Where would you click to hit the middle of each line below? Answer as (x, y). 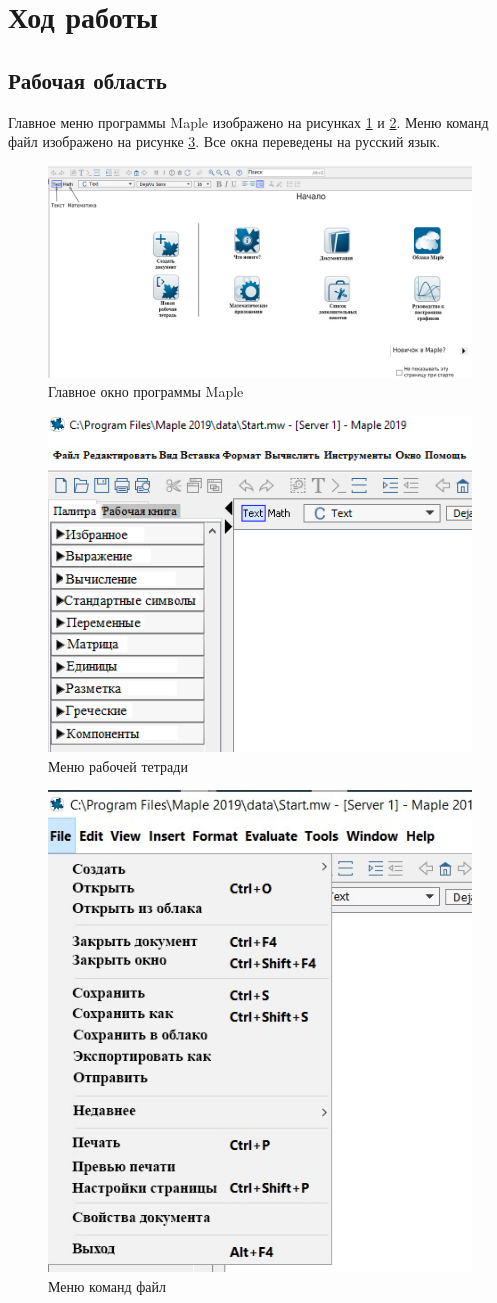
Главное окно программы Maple (146, 391)
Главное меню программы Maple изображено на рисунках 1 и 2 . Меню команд (248, 121)
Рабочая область (87, 79)
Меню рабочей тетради (118, 765)
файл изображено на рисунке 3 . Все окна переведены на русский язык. (224, 141)
